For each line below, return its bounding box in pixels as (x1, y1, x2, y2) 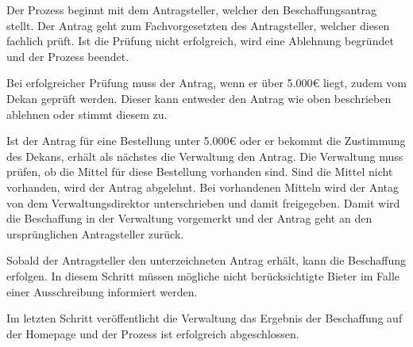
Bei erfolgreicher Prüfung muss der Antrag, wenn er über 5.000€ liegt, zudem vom (6, 74, 407, 91)
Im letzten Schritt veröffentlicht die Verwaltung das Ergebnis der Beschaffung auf (6, 310, 403, 326)
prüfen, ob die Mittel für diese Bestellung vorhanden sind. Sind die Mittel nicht (6, 163, 393, 180)
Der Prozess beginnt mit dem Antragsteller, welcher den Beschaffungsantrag (6, 2, 376, 17)
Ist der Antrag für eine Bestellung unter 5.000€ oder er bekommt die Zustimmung (6, 132, 406, 149)
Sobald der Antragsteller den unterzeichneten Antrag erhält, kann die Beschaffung (6, 252, 407, 269)
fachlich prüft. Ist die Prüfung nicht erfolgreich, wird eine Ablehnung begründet (6, 32, 394, 49)
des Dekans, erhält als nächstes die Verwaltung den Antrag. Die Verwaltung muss (6, 147, 403, 164)
